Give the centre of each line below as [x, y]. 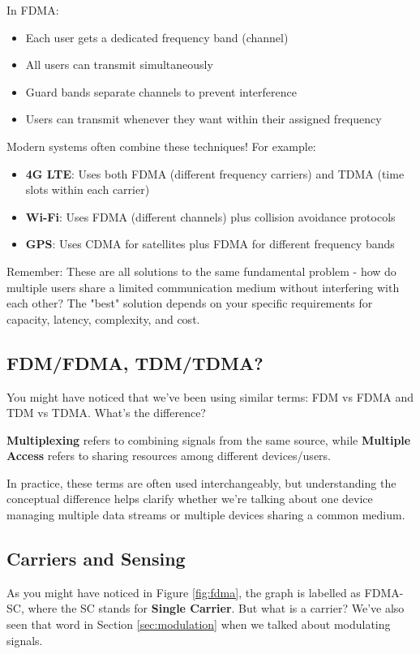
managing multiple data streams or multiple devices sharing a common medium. [206, 515]
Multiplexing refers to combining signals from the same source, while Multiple [209, 439]
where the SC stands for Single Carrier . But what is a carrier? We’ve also [216, 608]
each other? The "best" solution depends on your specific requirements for [190, 303]
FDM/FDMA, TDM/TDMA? [135, 362]
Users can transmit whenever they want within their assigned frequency [204, 119]
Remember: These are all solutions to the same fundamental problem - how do [201, 271]
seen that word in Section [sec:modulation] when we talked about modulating [199, 624]
